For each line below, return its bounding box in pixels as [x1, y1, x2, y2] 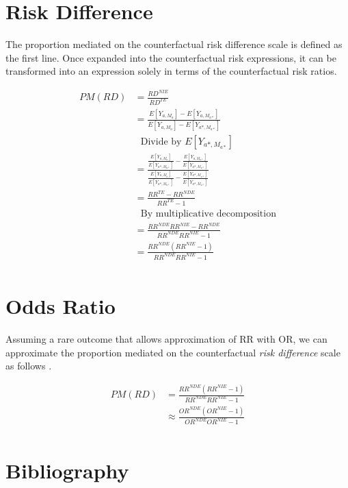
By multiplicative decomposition [140, 208, 276, 219]
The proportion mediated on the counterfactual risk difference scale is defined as [5, 37, 343, 51]
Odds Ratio [5, 291, 116, 319]
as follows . [5, 358, 52, 373]
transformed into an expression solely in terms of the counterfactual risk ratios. [5, 64, 337, 78]
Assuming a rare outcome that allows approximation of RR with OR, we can [5, 331, 327, 345]
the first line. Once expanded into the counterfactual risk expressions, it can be [5, 50, 336, 64]
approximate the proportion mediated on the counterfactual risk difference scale [5, 345, 340, 359]
